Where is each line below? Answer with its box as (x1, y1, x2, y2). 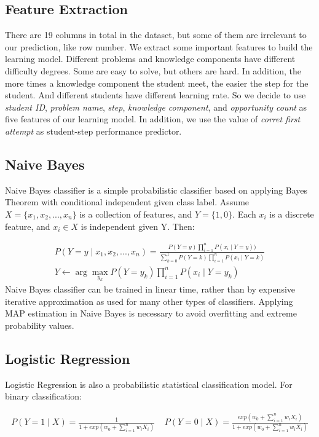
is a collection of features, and (79, 207, 192, 220)
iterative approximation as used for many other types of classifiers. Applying (5, 294, 293, 307)
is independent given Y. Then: (81, 219, 195, 232)
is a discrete (269, 207, 314, 220)
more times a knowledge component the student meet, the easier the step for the (5, 76, 309, 89)
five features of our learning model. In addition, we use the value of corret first (5, 112, 301, 125)
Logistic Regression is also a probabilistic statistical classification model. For (5, 377, 293, 390)
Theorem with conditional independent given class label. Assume (5, 195, 250, 208)
